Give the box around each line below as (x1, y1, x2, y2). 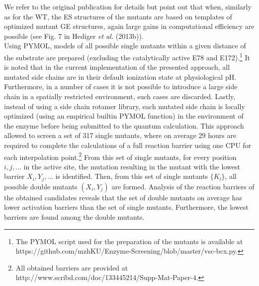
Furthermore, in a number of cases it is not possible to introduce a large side (4, 81, 238, 92)
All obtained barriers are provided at (15, 262, 128, 273)
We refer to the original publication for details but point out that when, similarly (4, 1, 252, 11)
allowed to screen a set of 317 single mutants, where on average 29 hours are (4, 130, 237, 141)
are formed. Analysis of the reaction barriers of (111, 181, 255, 191)
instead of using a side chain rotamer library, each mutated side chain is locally (4, 101, 245, 111)
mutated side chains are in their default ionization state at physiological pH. (4, 71, 237, 82)
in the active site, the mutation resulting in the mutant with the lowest (23, 161, 240, 171)
